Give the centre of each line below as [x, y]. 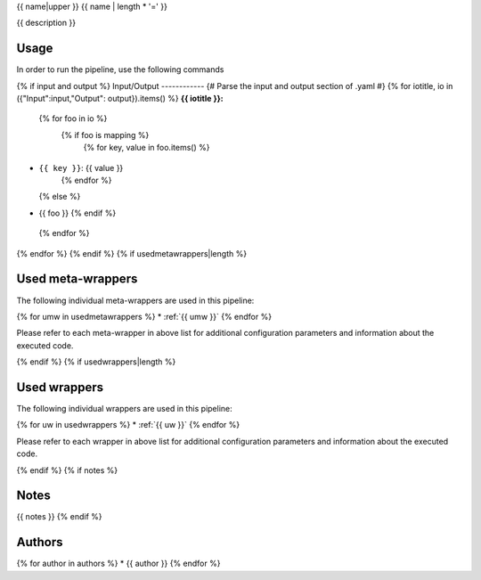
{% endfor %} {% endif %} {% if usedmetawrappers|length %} [132, 253]
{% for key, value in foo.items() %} [147, 148]
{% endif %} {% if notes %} [67, 470]
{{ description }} [46, 23]
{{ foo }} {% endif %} [77, 213]
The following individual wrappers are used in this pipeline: [125, 408]
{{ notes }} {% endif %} [59, 517]
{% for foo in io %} [73, 118]
